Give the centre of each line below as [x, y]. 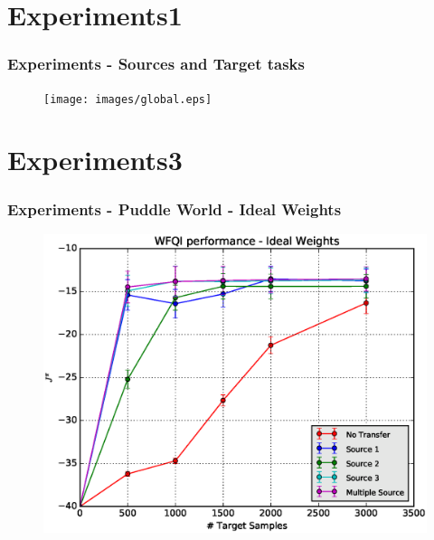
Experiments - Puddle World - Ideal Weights [175, 208]
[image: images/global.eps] [128, 99]
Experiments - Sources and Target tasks [156, 64]
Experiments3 [95, 160]
